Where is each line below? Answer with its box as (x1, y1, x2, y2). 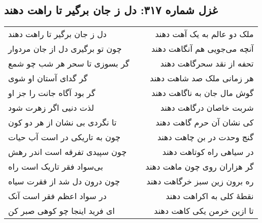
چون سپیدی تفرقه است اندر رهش (8, 146, 127, 158)
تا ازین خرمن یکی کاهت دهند (154, 205, 254, 217)
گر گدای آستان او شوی (8, 72, 88, 84)
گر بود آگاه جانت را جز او (8, 87, 95, 99)
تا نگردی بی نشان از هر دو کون (8, 116, 117, 129)
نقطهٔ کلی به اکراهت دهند (166, 190, 254, 202)
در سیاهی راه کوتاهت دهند (162, 146, 254, 158)
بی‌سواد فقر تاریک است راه (8, 161, 103, 173)
